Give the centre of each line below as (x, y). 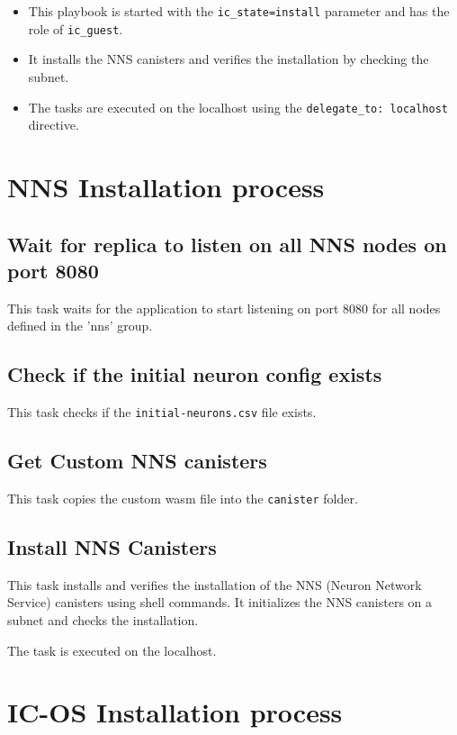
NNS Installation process (166, 186)
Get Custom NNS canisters (137, 461)
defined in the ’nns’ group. (80, 326)
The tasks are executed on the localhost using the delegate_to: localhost (238, 107)
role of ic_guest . (76, 28)
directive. (54, 125)
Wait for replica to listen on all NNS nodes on (227, 244)
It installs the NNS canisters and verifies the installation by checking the (228, 59)
